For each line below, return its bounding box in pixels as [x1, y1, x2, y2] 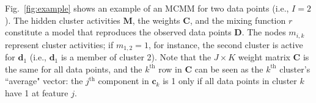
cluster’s [279, 62, 310, 75]
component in [98, 74, 149, 87]
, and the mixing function [189, 13, 286, 26]
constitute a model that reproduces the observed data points [5, 26, 232, 38]
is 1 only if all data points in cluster [163, 74, 297, 87]
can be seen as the [194, 62, 263, 75]
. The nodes [241, 26, 286, 38]
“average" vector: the [5, 74, 83, 87]
